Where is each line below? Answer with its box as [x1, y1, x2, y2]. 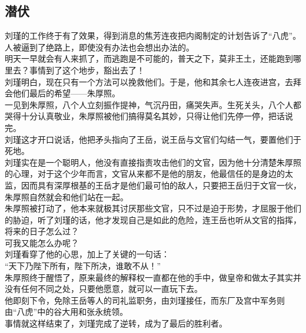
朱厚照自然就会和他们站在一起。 [5, 190, 128, 203]
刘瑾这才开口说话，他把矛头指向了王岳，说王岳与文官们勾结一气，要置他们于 [5, 133, 301, 145]
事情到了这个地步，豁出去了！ [29, 63, 145, 76]
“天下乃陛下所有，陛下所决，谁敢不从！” [5, 260, 161, 272]
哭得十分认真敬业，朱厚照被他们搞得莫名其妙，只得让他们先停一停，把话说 [5, 110, 293, 122]
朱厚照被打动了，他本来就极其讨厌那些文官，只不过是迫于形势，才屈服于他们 [5, 202, 301, 214]
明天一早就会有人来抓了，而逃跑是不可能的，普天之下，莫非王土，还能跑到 [5, 52, 293, 65]
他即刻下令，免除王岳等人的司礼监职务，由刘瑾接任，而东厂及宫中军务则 [5, 294, 285, 306]
